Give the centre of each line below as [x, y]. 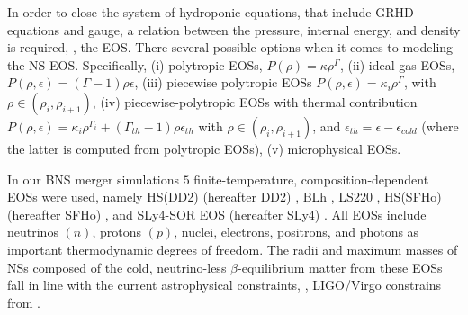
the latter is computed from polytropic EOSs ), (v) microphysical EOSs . [204, 148]
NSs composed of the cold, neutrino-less [117, 267]
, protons [117, 232]
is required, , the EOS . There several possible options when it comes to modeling [230, 47]
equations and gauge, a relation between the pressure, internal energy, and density [234, 29]
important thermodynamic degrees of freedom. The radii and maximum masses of [233, 249]
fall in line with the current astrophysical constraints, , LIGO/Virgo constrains [225, 285]
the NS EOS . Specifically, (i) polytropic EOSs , [135, 64]
